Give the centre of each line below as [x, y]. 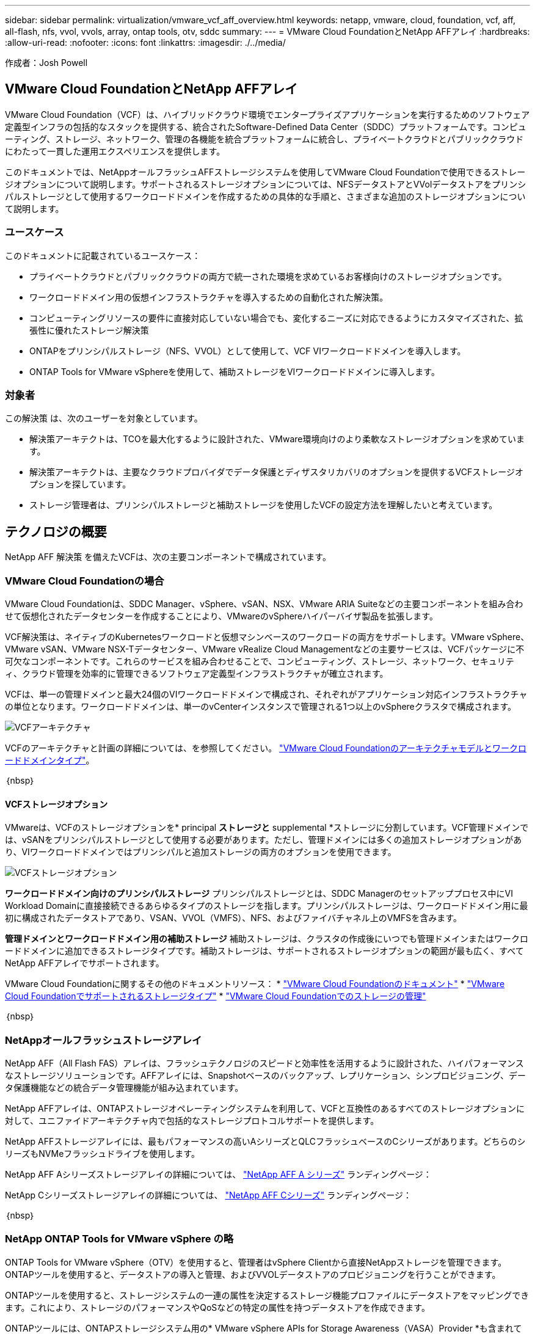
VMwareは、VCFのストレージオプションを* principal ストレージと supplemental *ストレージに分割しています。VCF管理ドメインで [267, 828]
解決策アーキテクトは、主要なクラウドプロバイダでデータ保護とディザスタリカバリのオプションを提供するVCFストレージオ [276, 472]
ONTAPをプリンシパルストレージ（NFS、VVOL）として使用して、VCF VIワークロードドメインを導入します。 [248, 351]
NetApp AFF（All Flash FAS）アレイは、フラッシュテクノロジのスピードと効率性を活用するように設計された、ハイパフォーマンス [264, 1063]
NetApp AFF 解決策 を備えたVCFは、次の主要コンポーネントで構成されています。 [168, 557]
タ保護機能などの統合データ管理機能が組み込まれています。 [124, 1087]
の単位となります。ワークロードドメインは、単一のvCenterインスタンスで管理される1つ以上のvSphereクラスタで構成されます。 [261, 706]
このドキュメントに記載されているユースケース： [103, 255]
